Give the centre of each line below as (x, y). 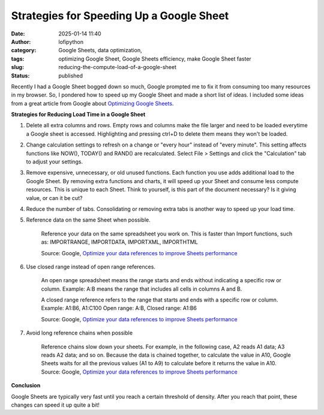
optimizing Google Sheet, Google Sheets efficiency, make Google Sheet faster (155, 59)
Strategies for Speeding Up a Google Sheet (120, 16)
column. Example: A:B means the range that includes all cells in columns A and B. (142, 289)
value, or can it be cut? (54, 198)
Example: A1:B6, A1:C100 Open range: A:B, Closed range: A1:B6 (119, 308)
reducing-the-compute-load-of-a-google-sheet (117, 67)
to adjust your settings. (55, 162)
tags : (18, 59)
